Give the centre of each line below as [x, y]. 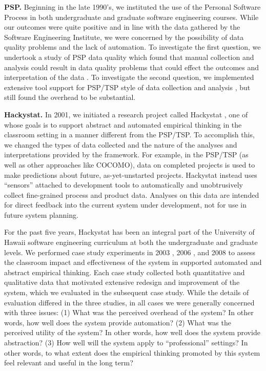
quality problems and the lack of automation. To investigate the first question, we [132, 47]
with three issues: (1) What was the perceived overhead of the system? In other [129, 312]
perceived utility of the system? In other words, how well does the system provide [132, 332]
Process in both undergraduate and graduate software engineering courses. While [131, 17]
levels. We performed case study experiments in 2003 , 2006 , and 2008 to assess [130, 252]
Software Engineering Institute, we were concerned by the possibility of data [124, 37]
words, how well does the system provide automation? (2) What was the [118, 322]
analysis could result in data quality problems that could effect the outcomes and [132, 67]
